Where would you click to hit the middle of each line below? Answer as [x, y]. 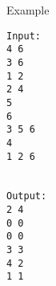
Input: [24, 36]
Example [28, 10]
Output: [27, 196]
